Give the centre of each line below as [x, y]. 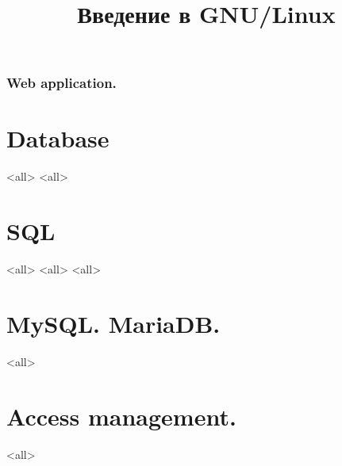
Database [58, 138]
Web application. [61, 83]
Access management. [121, 416]
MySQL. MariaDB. [113, 323]
